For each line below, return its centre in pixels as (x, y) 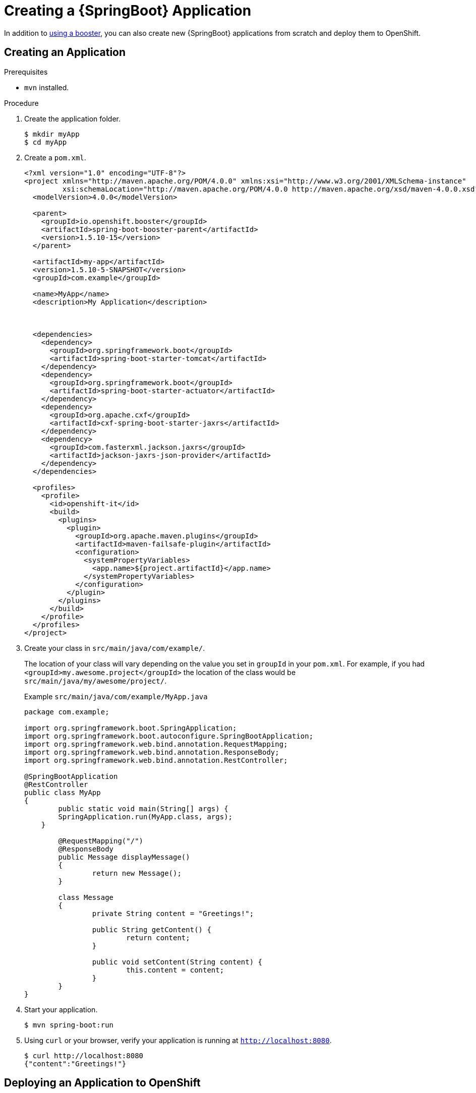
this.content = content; (175, 970)
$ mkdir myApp (52, 134)
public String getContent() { (152, 929)
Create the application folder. (73, 118)
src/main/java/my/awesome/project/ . (96, 681)
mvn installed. (47, 87)
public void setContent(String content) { (177, 962)
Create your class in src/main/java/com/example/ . (115, 648)
